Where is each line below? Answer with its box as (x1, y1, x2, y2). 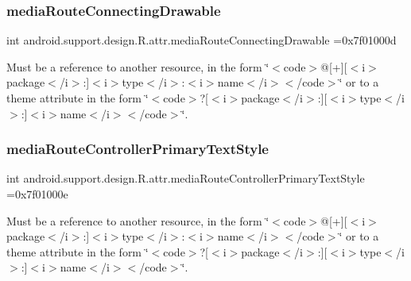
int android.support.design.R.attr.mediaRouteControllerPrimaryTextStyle (6, 170, 365, 187)
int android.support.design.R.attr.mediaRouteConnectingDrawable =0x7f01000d (6, 32, 397, 48)
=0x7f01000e (6, 186, 68, 202)
